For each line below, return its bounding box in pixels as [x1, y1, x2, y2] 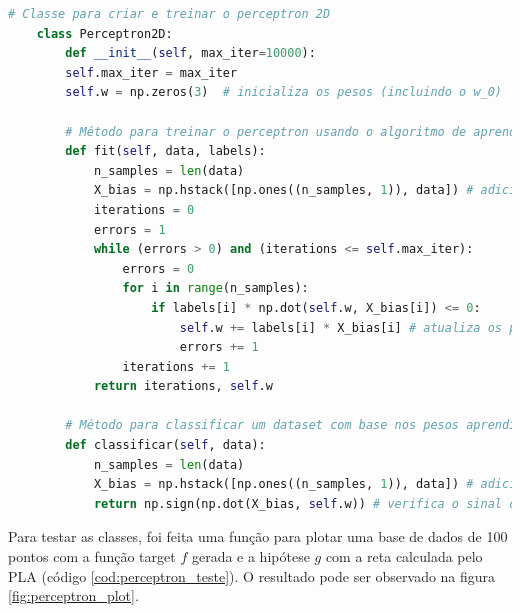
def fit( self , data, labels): [65, 144, 266, 159]
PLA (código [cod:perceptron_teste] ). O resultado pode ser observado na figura [8, 565, 496, 586]
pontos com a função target [8, 546, 176, 567]
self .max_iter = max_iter [65, 65, 238, 80]
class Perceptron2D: [36, 26, 173, 41]
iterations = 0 [93, 202, 195, 217]
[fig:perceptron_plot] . [8, 585, 139, 606]
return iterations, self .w [93, 379, 273, 394]
